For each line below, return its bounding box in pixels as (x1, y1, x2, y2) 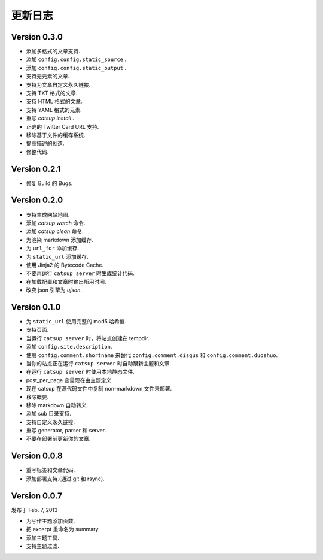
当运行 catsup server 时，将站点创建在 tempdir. (26, 334, 150, 341)
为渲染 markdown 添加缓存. (26, 236, 94, 243)
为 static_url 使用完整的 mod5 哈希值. (26, 317, 127, 325)
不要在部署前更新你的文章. (26, 435, 91, 443)
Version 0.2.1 (11, 164, 61, 174)
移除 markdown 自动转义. (26, 401, 89, 408)
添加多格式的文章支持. (26, 48, 81, 55)
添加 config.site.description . (26, 343, 112, 350)
